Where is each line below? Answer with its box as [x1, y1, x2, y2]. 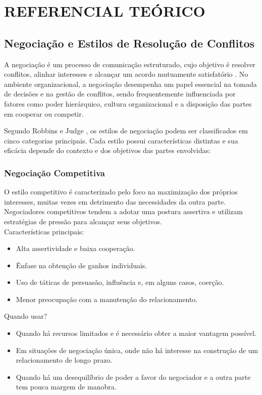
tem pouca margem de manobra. [16, 381, 117, 392]
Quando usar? [4, 311, 47, 321]
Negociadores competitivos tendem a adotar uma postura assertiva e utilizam [4, 206, 243, 217]
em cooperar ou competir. [4, 108, 84, 119]
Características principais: [4, 226, 84, 236]
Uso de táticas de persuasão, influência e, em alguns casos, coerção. [16, 277, 224, 287]
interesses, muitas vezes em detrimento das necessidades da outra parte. [4, 196, 226, 207]
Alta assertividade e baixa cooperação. [16, 243, 135, 254]
